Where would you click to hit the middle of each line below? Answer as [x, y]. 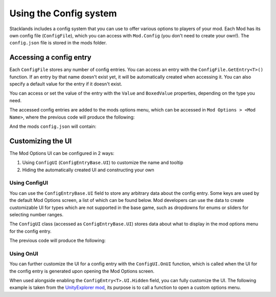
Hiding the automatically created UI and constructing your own [88, 170]
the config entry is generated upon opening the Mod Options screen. [82, 271]
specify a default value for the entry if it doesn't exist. [66, 84]
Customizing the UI [41, 141]
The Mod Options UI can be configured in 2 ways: [62, 153]
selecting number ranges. [37, 214]
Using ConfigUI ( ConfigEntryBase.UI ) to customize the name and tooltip [103, 163]
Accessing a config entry [50, 58]
